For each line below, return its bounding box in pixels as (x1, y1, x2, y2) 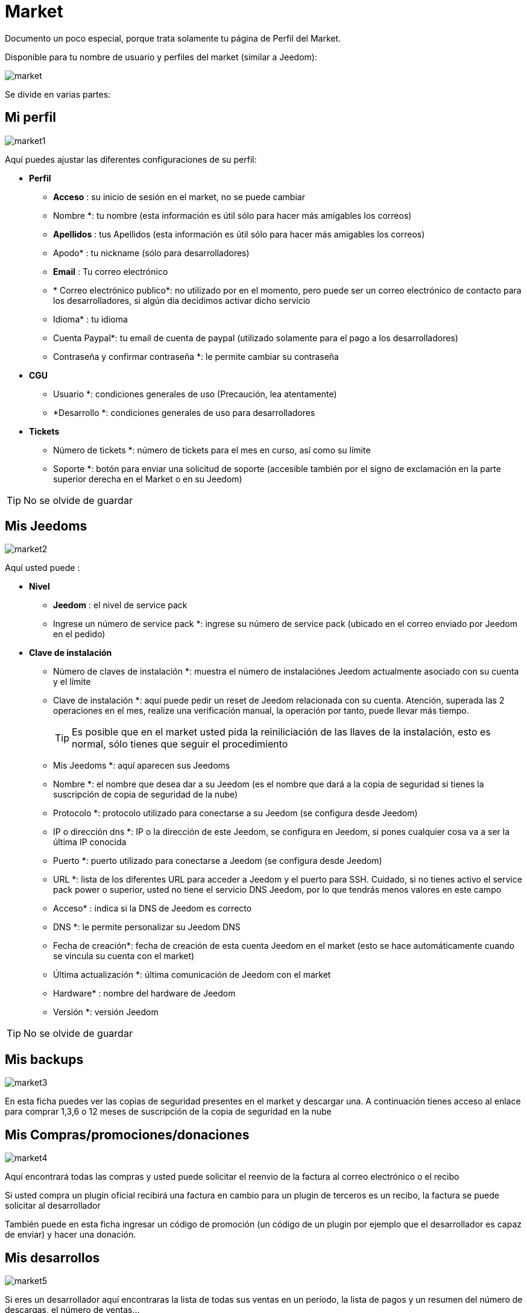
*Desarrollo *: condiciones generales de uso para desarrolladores (53, 407, 315, 418)
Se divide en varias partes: (5, 89, 111, 99)
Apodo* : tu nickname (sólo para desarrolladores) (53, 247, 250, 258)
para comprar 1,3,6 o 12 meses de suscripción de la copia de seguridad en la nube (5, 1106, 332, 1117)
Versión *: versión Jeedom (53, 1007, 159, 1018)
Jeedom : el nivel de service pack (53, 600, 188, 611)
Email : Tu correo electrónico (53, 266, 168, 277)
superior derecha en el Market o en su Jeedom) (53, 473, 242, 484)
